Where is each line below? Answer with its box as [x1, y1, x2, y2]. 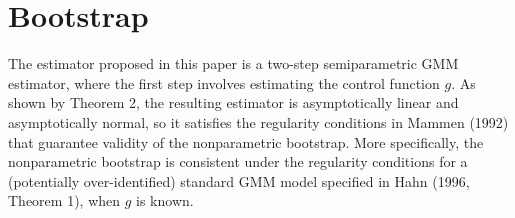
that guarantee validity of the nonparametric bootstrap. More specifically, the [8, 131, 484, 152]
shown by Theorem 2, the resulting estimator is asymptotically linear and [8, 92, 459, 113]
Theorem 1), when [8, 190, 121, 211]
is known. [136, 190, 194, 211]
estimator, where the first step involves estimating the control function [8, 72, 440, 93]
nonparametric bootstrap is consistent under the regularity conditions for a [8, 151, 468, 172]
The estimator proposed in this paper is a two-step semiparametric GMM [8, 53, 459, 74]
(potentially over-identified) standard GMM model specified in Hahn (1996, [8, 170, 470, 191]
